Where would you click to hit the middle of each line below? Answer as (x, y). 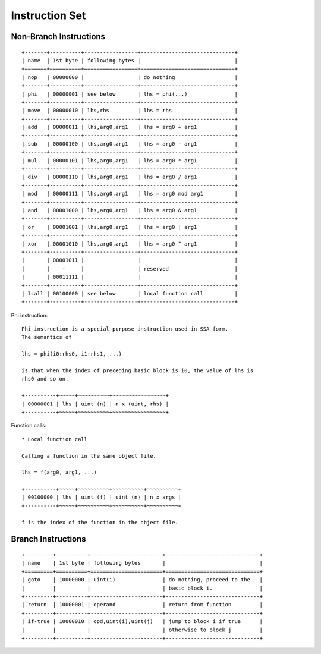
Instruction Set (48, 15)
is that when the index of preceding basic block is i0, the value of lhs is (138, 371)
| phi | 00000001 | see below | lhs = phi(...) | (130, 94)
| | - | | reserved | (130, 268)
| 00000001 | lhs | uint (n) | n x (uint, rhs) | (95, 404)
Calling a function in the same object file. (89, 456)
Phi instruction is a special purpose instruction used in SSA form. (125, 329)
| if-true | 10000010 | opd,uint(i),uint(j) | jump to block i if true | (142, 622)
